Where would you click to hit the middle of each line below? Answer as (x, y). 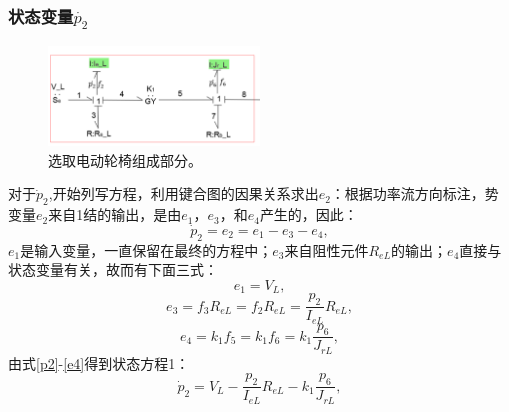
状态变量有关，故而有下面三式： (113, 269)
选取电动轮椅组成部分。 (125, 159)
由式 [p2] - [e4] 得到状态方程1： (99, 362)
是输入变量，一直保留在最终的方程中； (146, 249)
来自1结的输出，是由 (115, 214)
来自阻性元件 (326, 249)
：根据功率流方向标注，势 (414, 193)
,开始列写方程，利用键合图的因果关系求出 (183, 193)
